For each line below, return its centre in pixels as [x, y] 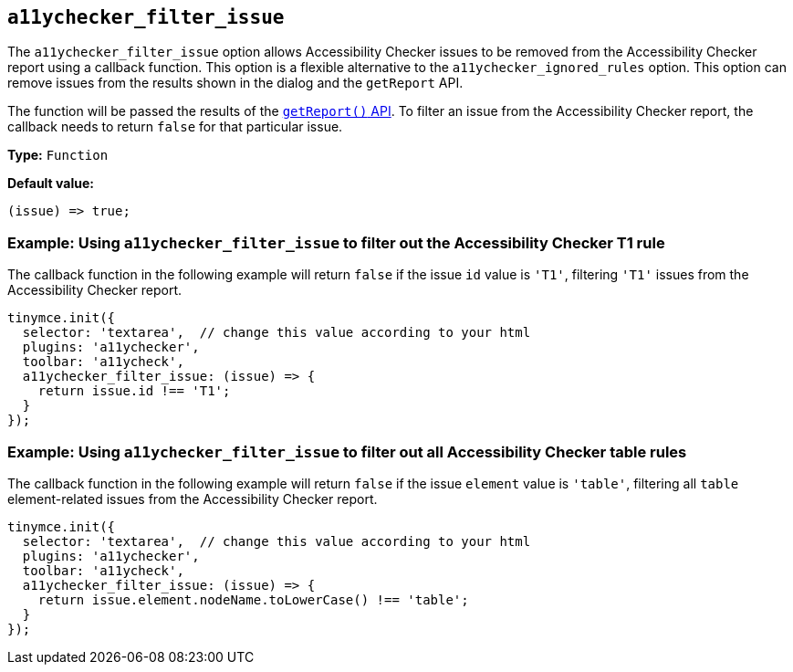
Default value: [51, 184]
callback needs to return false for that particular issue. [175, 127]
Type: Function [58, 155]
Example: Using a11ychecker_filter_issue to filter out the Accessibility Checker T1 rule [336, 242]
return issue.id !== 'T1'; [134, 391]
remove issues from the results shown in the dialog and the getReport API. [235, 83]
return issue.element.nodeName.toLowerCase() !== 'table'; [253, 599]
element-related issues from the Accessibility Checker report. [193, 499]
